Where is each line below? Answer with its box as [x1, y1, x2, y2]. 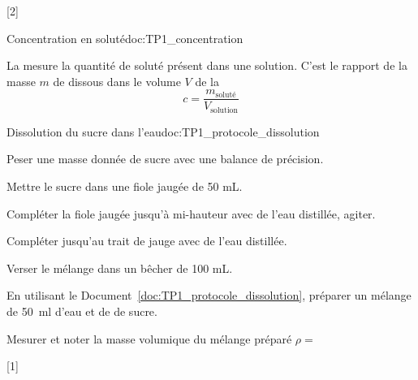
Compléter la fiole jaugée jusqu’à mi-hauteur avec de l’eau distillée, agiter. [6, 205, 376, 222]
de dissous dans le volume [53, 72, 181, 89]
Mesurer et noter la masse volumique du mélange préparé [6, 330, 292, 347]
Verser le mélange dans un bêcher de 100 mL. [6, 259, 233, 276]
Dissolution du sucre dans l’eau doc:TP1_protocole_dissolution [6, 123, 320, 140]
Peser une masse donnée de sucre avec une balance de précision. [6, 150, 324, 167]
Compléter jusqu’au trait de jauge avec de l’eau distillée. [6, 232, 287, 249]
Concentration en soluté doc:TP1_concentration [6, 29, 243, 46]
